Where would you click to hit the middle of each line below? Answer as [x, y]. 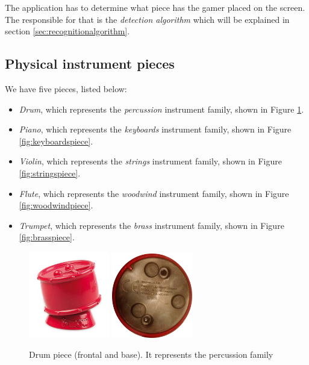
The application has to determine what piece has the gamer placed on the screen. [155, 7]
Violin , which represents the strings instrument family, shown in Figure [150, 161]
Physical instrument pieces [90, 64]
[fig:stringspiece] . [50, 173]
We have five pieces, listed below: [66, 88]
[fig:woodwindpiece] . [56, 205]
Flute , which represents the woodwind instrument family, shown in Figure [154, 193]
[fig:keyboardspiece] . [56, 141]
